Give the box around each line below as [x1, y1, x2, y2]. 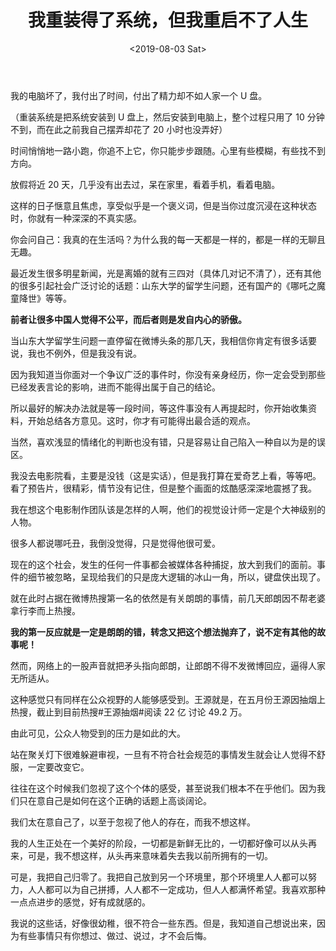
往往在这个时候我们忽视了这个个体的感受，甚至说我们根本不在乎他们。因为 [10, 782, 317, 794]
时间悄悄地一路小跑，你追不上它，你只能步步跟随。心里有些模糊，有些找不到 [10, 144, 326, 156]
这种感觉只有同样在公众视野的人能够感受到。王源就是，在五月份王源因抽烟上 [10, 693, 326, 705]
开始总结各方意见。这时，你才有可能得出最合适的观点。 [27, 414, 256, 426]
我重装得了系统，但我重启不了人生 [27, 9, 308, 32]
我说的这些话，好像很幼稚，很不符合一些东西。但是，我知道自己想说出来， [10, 917, 317, 929]
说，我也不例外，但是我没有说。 [10, 347, 142, 359]
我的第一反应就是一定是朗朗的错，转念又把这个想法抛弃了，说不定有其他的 [10, 626, 317, 638]
